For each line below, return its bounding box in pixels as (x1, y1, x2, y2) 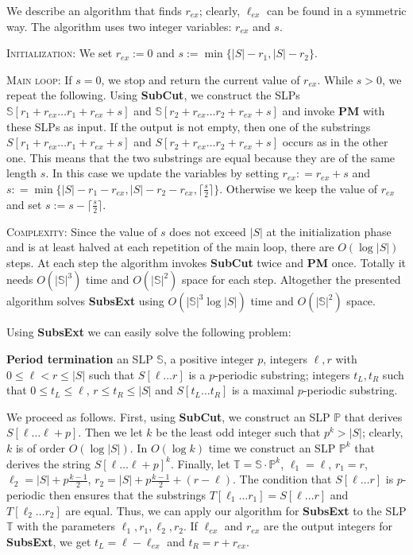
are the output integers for (263, 518, 392, 534)
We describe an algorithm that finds (6, 2, 182, 18)
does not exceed (169, 223, 246, 239)
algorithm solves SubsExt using (6, 293, 164, 309)
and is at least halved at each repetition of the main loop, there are (6, 239, 334, 255)
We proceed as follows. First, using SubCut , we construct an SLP (6, 408, 330, 425)
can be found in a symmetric (266, 2, 407, 18)
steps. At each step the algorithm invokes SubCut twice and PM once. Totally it (6, 254, 407, 270)
